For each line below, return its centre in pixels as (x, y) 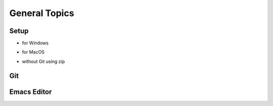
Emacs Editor (31, 92)
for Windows (35, 43)
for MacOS (33, 52)
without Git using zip (43, 61)
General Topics (42, 13)
